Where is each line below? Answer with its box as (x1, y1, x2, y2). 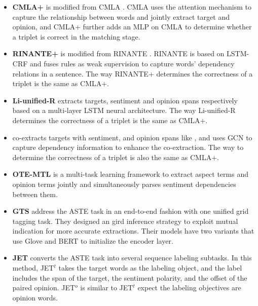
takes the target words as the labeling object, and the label (58, 262, 242, 273)
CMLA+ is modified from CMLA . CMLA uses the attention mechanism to (12, 2, 251, 12)
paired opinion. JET (12, 282, 76, 293)
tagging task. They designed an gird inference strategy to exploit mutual (12, 215, 238, 226)
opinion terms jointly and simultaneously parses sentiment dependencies (12, 178, 236, 189)
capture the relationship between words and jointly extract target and (12, 11, 230, 22)
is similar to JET (80, 282, 133, 293)
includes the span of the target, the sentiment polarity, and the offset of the (12, 272, 247, 283)
